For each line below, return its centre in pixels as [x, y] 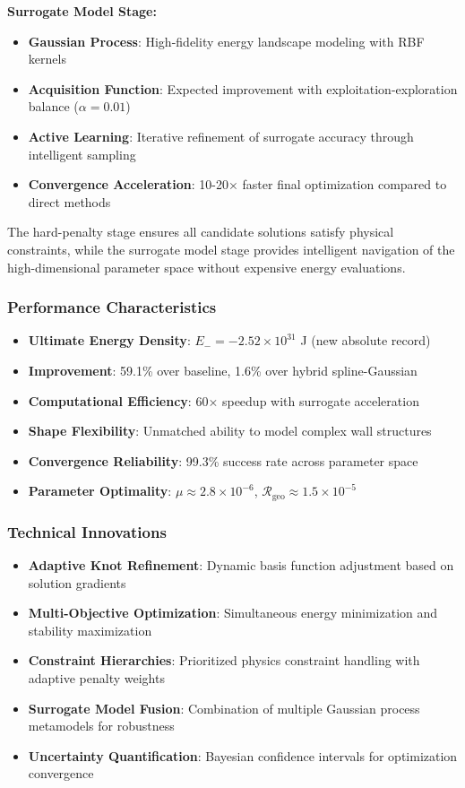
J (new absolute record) [366, 340]
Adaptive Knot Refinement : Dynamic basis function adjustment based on [241, 564]
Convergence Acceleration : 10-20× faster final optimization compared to [237, 184]
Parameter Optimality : [100, 491]
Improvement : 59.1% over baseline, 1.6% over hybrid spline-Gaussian [223, 370]
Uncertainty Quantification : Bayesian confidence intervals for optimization [243, 755]
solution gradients [77, 582]
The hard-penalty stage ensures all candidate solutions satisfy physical [201, 232]
